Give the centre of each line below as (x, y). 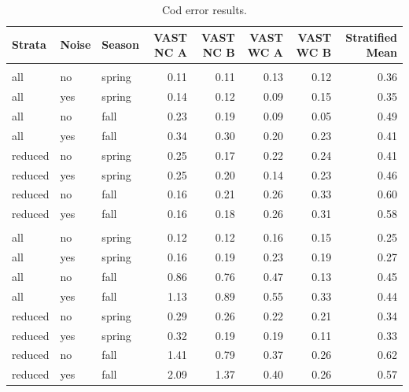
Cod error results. (204, 9)
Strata (29, 44)
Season (120, 44)
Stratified (371, 37)
